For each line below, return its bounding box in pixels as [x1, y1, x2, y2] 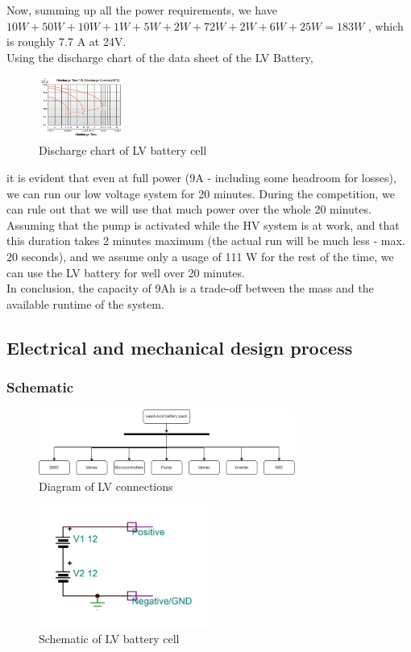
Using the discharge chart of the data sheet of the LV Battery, [6, 48, 313, 65]
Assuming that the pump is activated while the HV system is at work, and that [6, 216, 400, 233]
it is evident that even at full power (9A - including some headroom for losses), [6, 168, 396, 185]
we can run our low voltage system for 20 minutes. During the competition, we [6, 185, 395, 201]
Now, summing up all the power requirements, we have [6, 2, 277, 18]
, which [367, 17, 404, 34]
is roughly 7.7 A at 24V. [6, 33, 127, 50]
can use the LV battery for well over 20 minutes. [6, 264, 245, 280]
